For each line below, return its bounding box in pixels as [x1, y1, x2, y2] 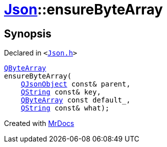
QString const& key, [20, 88, 101, 96]
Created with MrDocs [4, 119, 74, 128]
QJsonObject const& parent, [20, 80, 130, 88]
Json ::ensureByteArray [4, 1, 163, 18]
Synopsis [4, 27, 51, 40]
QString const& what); [20, 104, 109, 112]
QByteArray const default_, [20, 96, 130, 104]
